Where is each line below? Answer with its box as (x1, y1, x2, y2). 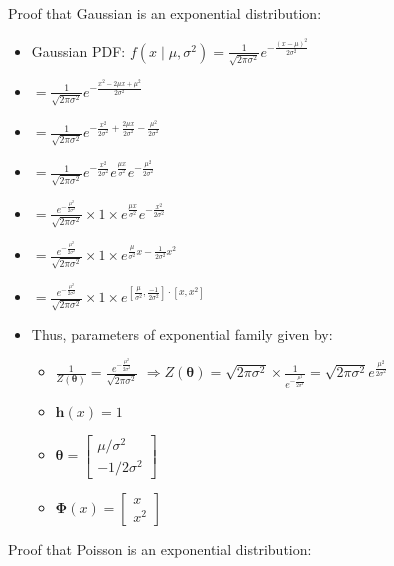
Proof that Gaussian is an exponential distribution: (8, 3, 322, 23)
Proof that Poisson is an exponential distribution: (8, 539, 312, 560)
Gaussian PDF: (31, 40, 126, 61)
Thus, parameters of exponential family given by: (31, 323, 333, 344)
